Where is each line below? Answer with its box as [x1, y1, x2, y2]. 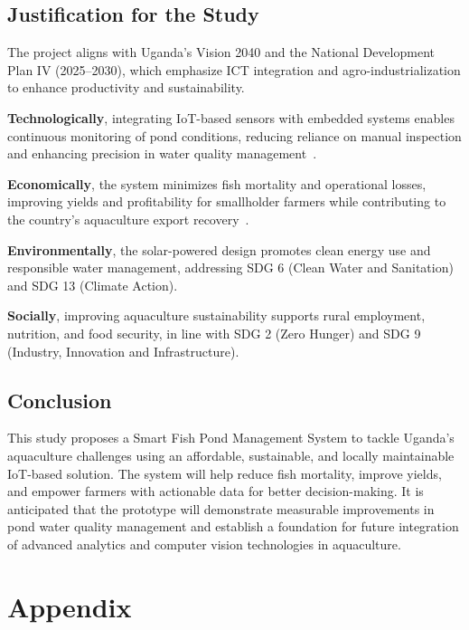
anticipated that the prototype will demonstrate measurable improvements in [7, 499, 435, 518]
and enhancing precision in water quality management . [7, 144, 317, 163]
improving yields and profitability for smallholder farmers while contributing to [7, 192, 446, 211]
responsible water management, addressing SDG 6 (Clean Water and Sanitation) [7, 258, 454, 277]
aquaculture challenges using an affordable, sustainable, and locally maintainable [7, 445, 455, 464]
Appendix [7, 587, 132, 625]
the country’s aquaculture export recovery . [7, 209, 249, 228]
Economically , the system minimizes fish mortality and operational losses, [7, 174, 427, 193]
